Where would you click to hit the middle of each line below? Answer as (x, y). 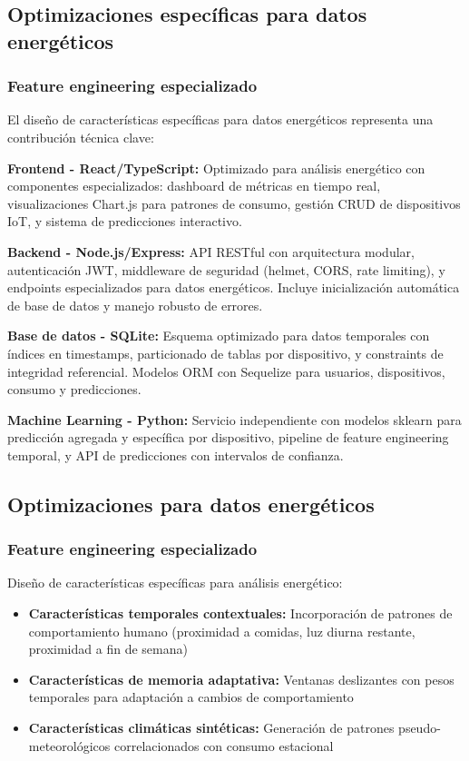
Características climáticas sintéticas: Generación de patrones (211, 728)
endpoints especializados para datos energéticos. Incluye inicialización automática (234, 287)
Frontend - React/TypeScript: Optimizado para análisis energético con (216, 168)
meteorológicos (69, 745)
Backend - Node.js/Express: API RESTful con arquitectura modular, (211, 251)
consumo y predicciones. (74, 389)
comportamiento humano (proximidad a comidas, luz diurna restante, (222, 631)
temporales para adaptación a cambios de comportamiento (191, 697)
